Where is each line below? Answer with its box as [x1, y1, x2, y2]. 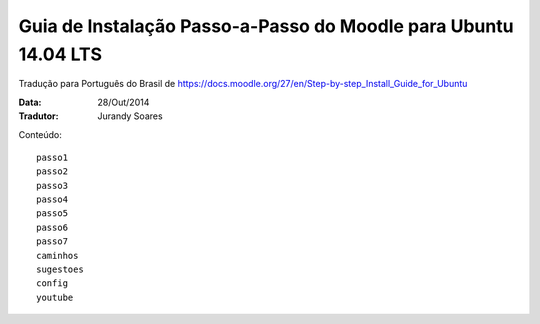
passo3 [36, 180, 69, 191]
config [36, 278, 69, 289]
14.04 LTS [18, 43, 103, 65]
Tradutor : [18, 110, 59, 122]
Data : [18, 96, 42, 108]
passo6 [36, 221, 69, 233]
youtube [36, 291, 74, 303]
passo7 [36, 236, 69, 247]
